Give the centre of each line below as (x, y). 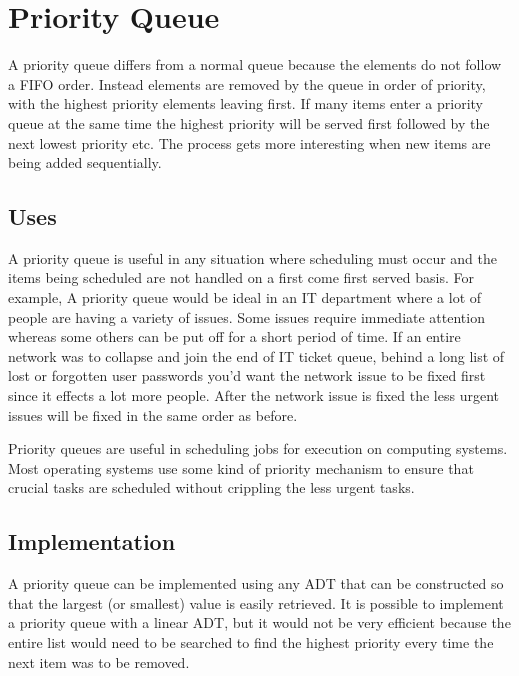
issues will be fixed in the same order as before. (153, 414)
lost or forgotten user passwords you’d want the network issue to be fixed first (247, 375)
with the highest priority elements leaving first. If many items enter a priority (245, 103)
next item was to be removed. (99, 661)
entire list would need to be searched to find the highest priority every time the (251, 642)
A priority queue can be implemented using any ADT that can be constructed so (256, 583)
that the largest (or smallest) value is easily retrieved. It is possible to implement (256, 602)
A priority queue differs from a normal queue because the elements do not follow (255, 64)
